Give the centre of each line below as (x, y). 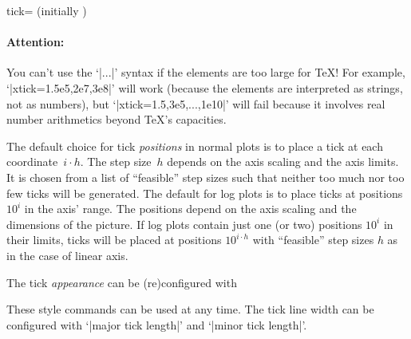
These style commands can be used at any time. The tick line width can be (190, 309)
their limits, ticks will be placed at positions (114, 240)
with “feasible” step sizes (313, 240)
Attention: (36, 42)
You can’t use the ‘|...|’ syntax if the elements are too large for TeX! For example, (206, 72)
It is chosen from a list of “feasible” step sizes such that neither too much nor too (205, 177)
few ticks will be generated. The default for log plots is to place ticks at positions (205, 193)
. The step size (116, 162)
